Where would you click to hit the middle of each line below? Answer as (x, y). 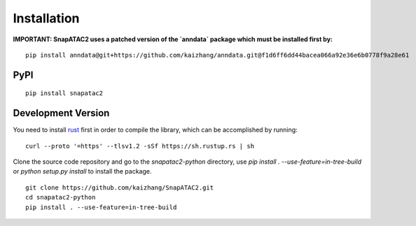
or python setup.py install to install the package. (82, 171)
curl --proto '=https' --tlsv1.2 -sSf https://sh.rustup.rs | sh (140, 146)
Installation (46, 18)
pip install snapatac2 (64, 93)
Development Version (61, 113)
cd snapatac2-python (61, 197)
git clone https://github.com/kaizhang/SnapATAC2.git (119, 188)
